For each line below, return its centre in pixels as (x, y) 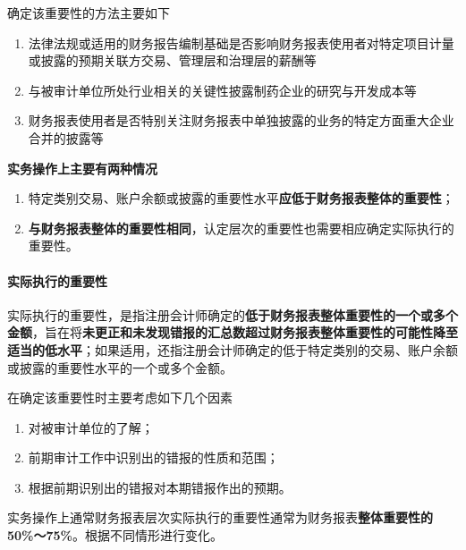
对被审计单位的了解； (91, 427)
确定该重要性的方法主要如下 (89, 13)
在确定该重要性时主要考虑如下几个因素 (120, 398)
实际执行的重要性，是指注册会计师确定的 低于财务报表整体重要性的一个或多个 (233, 314)
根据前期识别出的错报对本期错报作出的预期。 (160, 487)
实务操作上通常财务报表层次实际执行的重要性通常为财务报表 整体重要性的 (220, 517)
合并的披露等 (66, 137)
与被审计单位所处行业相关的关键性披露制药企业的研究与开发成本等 (222, 90)
